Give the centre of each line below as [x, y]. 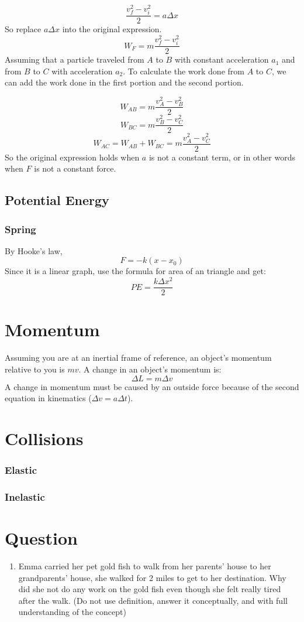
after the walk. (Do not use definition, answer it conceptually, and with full [153, 600]
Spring [20, 229]
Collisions [44, 438]
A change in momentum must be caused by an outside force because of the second [152, 386]
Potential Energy [57, 200]
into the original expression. [112, 29]
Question [41, 537]
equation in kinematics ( [48, 398]
